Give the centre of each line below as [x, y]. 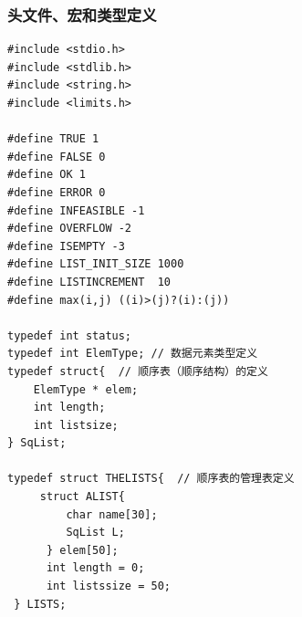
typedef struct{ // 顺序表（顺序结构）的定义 [138, 371]
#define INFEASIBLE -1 [76, 210]
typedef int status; [70, 335]
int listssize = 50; [108, 586]
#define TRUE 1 [53, 139]
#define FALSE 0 [57, 157]
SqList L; [95, 533]
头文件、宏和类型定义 [82, 14]
